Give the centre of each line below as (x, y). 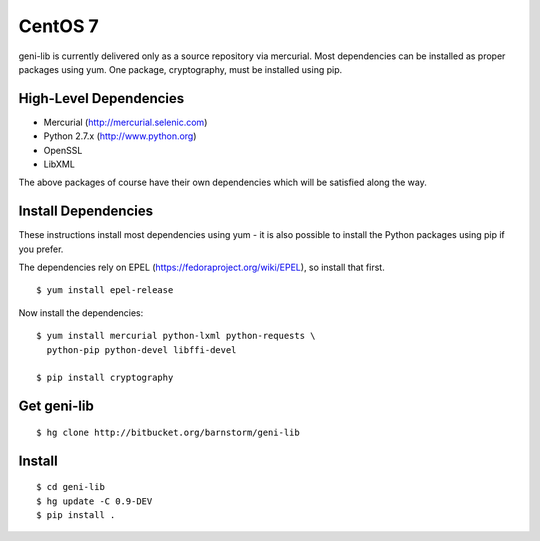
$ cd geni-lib (70, 487)
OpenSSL (63, 150)
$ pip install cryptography (105, 378)
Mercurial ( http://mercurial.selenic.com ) (125, 122)
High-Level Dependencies (101, 98)
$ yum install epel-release (105, 290)
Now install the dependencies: (81, 312)
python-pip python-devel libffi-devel (141, 349)
